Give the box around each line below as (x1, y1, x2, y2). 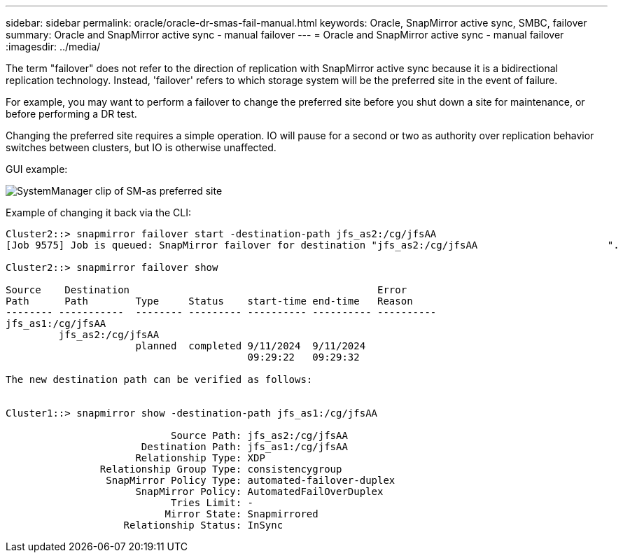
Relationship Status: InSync (123, 519, 283, 531)
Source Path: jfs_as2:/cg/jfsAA (171, 430, 348, 441)
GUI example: (6, 163, 68, 175)
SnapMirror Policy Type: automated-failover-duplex (106, 475, 395, 486)
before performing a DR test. (6, 108, 137, 120)
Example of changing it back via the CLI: (6, 207, 191, 218)
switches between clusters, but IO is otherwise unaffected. (6, 141, 276, 153)
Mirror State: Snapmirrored (164, 508, 318, 519)
